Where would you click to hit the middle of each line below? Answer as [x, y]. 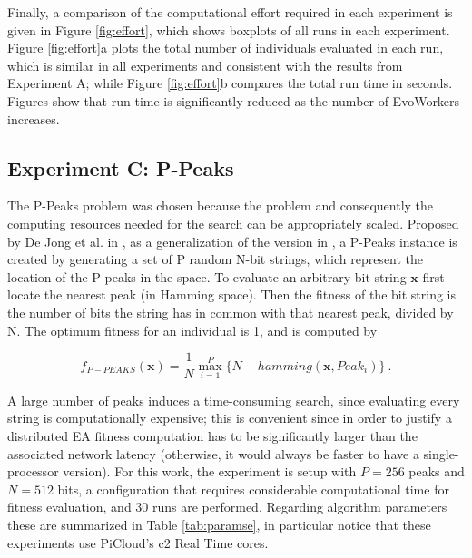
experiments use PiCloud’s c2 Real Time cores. [138, 542]
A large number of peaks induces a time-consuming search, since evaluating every [234, 400]
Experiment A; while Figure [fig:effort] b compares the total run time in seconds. [230, 83]
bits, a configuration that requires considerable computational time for [253, 489]
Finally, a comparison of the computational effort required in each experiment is [230, 12]
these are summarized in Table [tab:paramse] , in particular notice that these [219, 524]
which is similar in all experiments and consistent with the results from [205, 65]
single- [441, 453]
